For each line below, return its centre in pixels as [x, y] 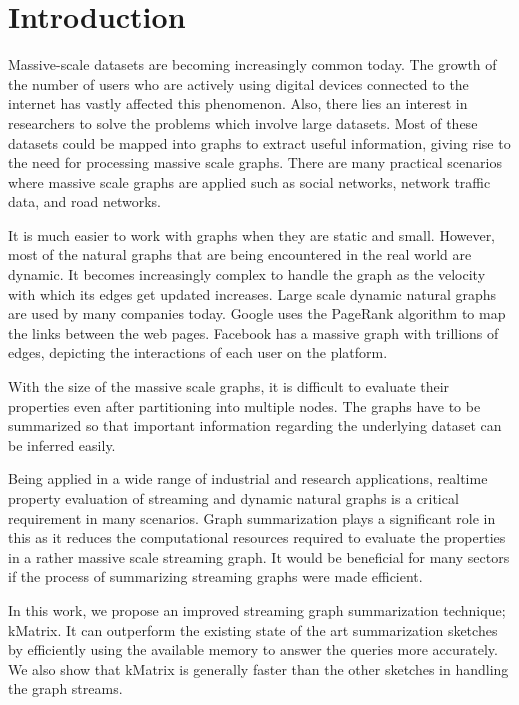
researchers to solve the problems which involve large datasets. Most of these [243, 122]
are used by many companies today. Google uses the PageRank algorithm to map [257, 313]
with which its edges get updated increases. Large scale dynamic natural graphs [252, 293]
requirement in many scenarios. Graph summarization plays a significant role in [252, 517]
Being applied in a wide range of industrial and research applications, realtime [248, 478]
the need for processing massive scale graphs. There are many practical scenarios [255, 162]
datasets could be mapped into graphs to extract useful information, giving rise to [259, 142]
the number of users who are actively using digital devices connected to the [238, 83]
